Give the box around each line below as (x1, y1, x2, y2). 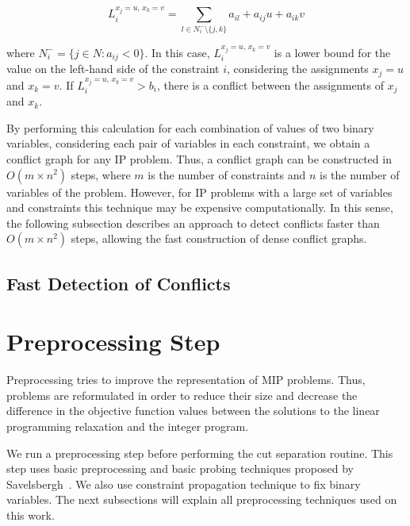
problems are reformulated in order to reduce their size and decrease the (6, 386, 358, 403)
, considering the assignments (227, 60, 369, 77)
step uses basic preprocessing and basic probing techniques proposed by (6, 460, 354, 477)
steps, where (71, 166, 131, 182)
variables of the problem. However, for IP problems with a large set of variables (6, 183, 393, 200)
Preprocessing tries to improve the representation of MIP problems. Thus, (6, 371, 366, 388)
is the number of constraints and (148, 166, 306, 182)
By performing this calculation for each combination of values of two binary (6, 119, 374, 136)
